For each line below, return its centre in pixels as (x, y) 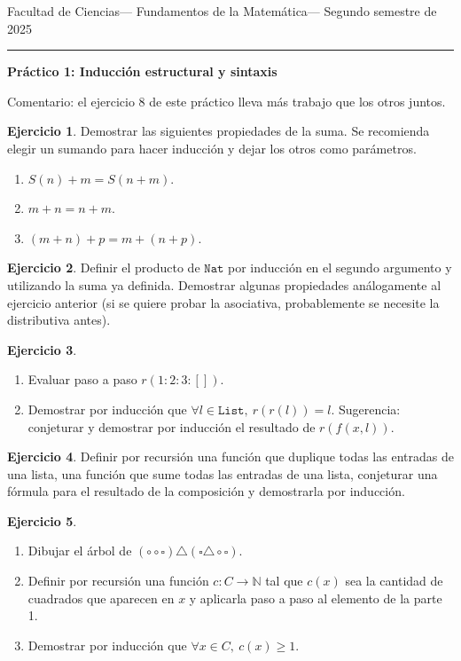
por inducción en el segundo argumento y (340, 268)
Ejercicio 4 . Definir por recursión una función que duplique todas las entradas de (230, 456)
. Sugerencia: (366, 409)
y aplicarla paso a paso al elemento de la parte (316, 598)
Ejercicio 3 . (42, 349)
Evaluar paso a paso (82, 379)
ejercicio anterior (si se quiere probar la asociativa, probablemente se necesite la (223, 302)
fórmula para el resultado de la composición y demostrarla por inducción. (206, 491)
